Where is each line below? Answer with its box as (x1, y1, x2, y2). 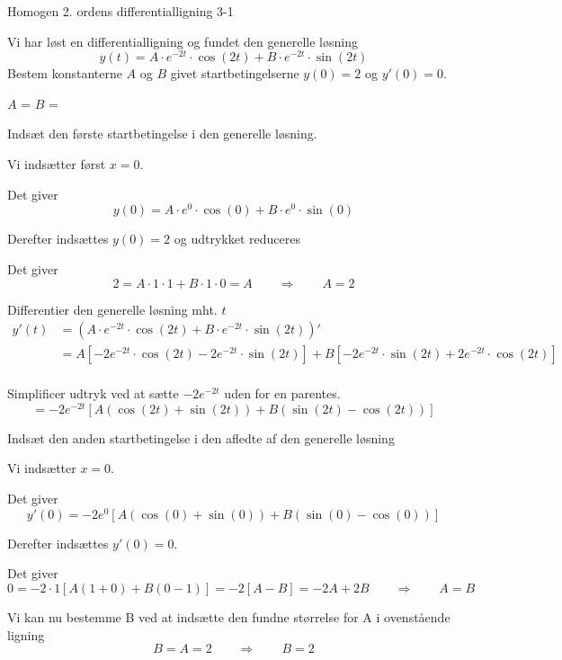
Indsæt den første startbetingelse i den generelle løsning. (7, 124, 317, 143)
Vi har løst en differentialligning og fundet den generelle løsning (7, 31, 358, 50)
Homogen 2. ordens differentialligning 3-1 (7, 2, 234, 20)
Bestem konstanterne (7, 64, 122, 83)
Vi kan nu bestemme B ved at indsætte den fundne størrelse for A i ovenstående (7, 607, 450, 626)
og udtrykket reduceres (174, 229, 300, 248)
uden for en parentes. (224, 384, 341, 403)
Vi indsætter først (7, 155, 106, 174)
